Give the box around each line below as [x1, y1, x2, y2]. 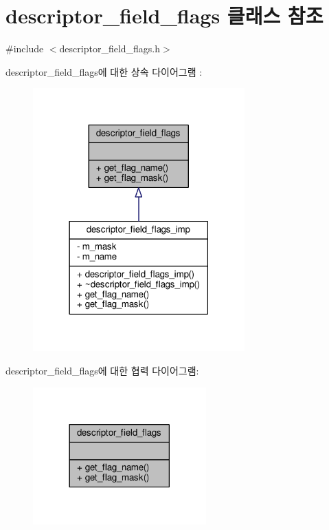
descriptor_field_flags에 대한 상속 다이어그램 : [5, 64, 203, 78]
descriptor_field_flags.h [59, 41, 161, 56]
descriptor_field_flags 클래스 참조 [5, 1, 324, 30]
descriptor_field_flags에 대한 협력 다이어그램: [5, 363, 199, 377]
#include [5, 41, 44, 56]
